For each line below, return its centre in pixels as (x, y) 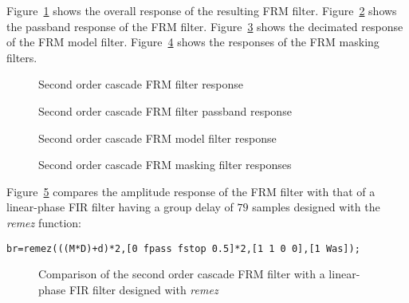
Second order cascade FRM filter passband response (165, 110)
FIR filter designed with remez (144, 289)
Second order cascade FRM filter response (141, 84)
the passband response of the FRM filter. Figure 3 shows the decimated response (205, 26)
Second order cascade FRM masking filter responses (165, 165)
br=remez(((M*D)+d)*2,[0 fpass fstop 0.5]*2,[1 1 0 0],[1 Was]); (183, 248)
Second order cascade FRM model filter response (157, 138)
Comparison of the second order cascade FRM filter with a (182, 274)
